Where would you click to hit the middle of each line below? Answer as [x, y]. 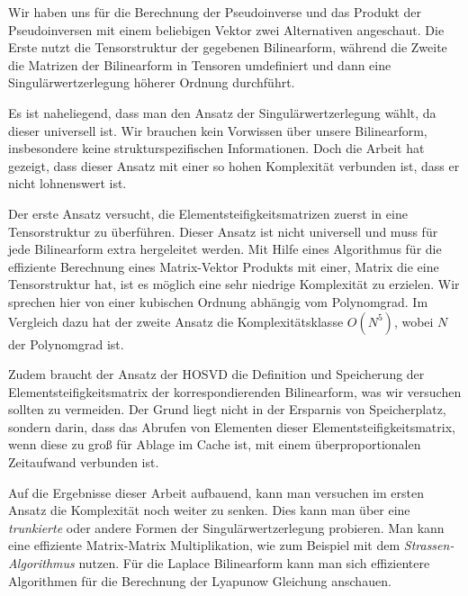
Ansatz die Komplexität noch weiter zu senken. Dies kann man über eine [209, 510]
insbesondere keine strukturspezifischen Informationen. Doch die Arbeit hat [216, 148]
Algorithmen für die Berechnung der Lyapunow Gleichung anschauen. [200, 580]
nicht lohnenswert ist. [67, 183]
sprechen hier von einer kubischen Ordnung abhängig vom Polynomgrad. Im [218, 301]
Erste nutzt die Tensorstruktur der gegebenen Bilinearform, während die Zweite [228, 47]
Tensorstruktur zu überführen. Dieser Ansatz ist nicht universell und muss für [223, 231]
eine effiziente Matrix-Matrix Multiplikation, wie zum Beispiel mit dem [204, 545]
